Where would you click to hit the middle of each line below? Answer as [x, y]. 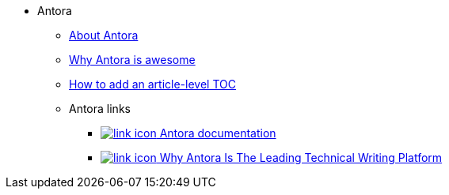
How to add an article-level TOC [152, 84]
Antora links [100, 109]
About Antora [104, 35]
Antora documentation [218, 133]
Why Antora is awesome [132, 60]
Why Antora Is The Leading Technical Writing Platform [301, 157]
